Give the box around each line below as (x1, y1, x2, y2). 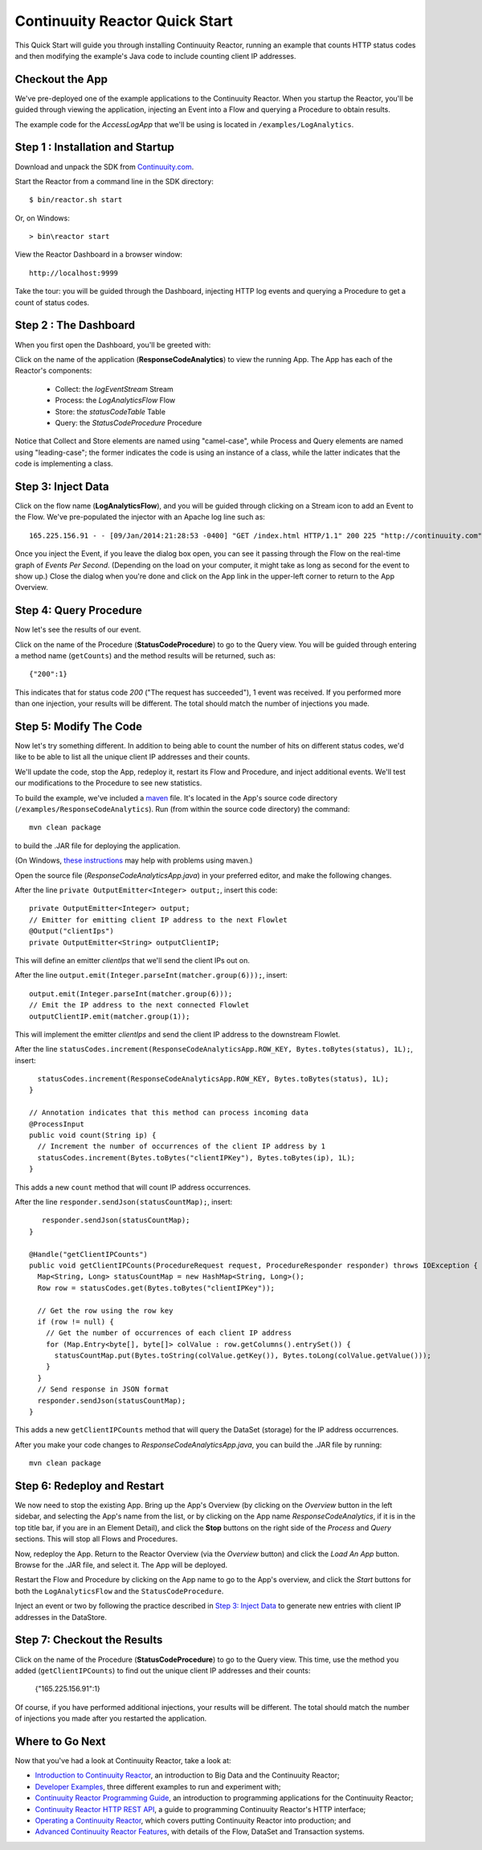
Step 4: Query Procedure (14, 604, 142, 617)
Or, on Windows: (14, 213, 70, 223)
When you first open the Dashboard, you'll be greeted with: (14, 340, 211, 349)
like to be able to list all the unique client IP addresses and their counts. (14, 752, 251, 762)
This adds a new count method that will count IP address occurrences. (14, 1182, 251, 1192)
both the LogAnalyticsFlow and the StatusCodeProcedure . (14, 1586, 224, 1596)
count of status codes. (14, 298, 90, 307)
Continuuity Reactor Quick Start (14, 12, 233, 30)
